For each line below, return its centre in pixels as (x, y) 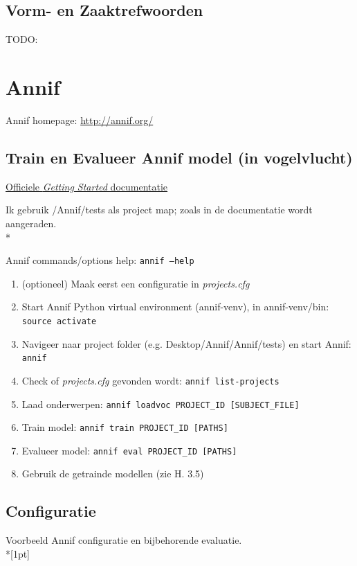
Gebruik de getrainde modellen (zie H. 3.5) (113, 474)
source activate (59, 321)
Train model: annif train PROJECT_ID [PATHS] (125, 427)
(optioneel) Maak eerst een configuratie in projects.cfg (136, 283)
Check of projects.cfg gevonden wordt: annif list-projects (150, 380)
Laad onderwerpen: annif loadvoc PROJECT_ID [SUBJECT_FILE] (161, 404)
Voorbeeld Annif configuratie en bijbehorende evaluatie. (124, 540)
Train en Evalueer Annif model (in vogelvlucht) (179, 157)
